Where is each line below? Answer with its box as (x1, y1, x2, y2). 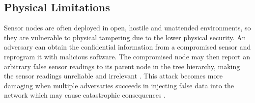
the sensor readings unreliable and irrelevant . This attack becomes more (4, 71, 223, 81)
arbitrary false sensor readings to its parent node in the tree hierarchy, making (4, 61, 240, 71)
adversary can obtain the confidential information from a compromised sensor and (4, 42, 251, 52)
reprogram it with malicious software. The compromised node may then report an (4, 51, 250, 61)
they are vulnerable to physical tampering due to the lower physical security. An (4, 32, 246, 42)
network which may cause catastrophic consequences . (4, 90, 166, 100)
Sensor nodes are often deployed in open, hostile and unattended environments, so (4, 23, 251, 33)
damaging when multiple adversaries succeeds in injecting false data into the (4, 80, 234, 90)
